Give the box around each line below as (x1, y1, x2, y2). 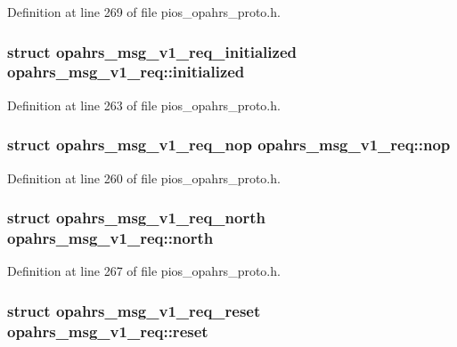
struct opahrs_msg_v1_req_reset (7, 299, 261, 321)
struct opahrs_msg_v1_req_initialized (7, 40, 297, 62)
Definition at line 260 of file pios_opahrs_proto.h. (7, 168, 281, 187)
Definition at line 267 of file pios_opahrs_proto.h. (7, 262, 281, 280)
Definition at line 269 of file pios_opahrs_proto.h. (7, 3, 281, 20)
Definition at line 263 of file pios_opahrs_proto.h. (7, 95, 281, 114)
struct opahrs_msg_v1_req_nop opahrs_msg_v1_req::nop (7, 133, 451, 156)
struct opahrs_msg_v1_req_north (7, 206, 265, 229)
